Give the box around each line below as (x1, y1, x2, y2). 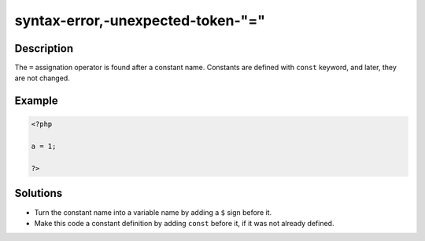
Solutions (14, 187, 63, 200)
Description (14, 42, 74, 55)
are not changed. (14, 73, 70, 83)
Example (14, 95, 58, 108)
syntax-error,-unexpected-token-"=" (14, 12, 265, 29)
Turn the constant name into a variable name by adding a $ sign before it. (34, 207, 272, 217)
